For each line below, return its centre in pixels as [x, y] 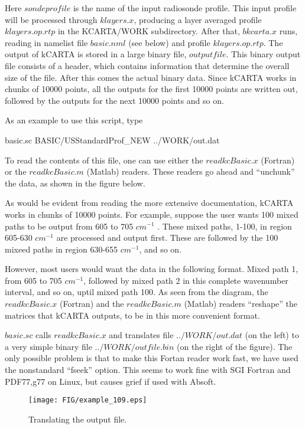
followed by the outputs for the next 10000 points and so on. [114, 100]
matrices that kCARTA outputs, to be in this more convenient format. [132, 315]
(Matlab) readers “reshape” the [241, 304]
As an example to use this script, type [74, 120]
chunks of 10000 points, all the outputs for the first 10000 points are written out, [151, 89]
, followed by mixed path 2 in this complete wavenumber [186, 280]
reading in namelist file [46, 42]
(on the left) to [272, 335]
